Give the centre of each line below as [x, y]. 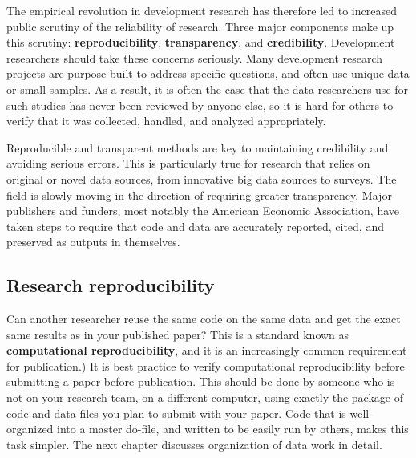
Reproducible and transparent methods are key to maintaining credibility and [198, 147]
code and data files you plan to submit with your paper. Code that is [176, 413]
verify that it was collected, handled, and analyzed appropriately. [166, 121]
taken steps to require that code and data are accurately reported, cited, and [195, 226]
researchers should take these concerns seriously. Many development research [195, 57]
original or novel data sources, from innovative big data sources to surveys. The [202, 178]
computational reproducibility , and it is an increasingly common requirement [207, 350]
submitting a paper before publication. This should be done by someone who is [201, 381]
